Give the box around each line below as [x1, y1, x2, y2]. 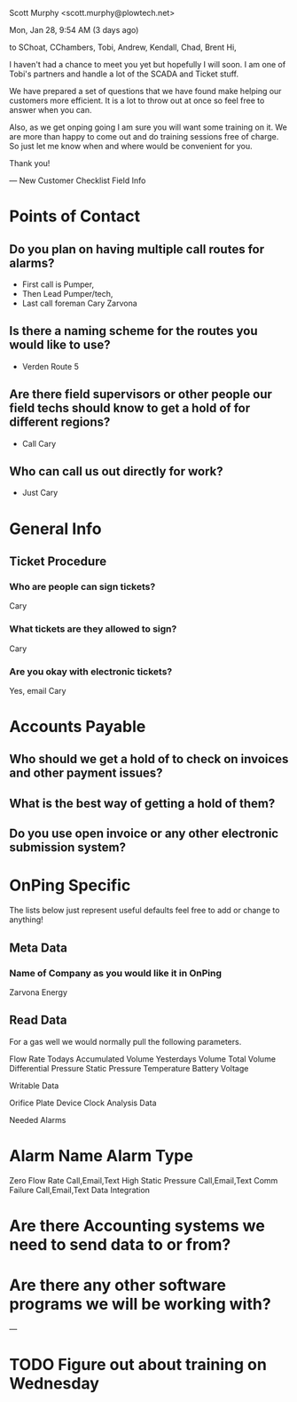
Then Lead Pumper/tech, [21, 289, 113, 299]
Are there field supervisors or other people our [9, 386, 273, 402]
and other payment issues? [9, 766, 163, 781]
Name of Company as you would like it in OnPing [9, 967, 223, 979]
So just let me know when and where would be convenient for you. [9, 141, 253, 151]
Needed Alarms [9, 1114, 66, 1125]
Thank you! [9, 158, 51, 168]
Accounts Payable [9, 717, 146, 737]
